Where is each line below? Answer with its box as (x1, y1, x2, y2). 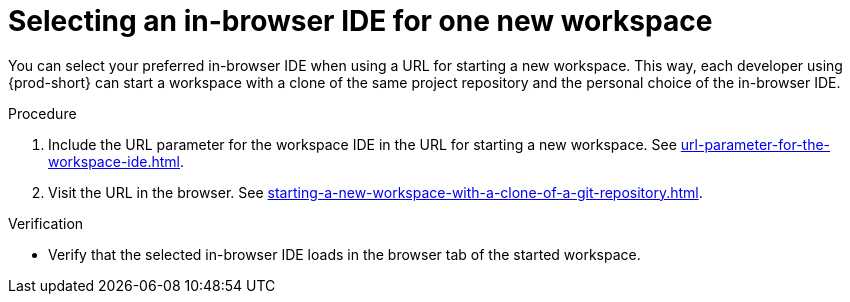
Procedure (8, 104, 77, 122)
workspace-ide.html (48, 152, 181, 170)
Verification (8, 214, 84, 232)
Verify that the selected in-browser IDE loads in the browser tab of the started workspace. (48, 245, 641, 263)
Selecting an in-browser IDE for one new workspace (8, 4, 713, 38)
